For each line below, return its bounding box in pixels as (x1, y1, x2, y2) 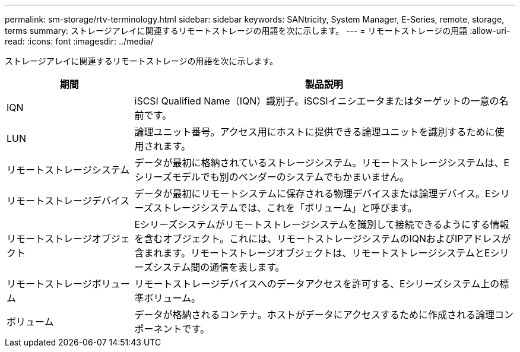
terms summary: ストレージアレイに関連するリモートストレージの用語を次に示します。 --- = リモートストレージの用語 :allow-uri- (5, 26, 511, 36)
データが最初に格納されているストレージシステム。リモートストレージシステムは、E (134, 157, 510, 169)
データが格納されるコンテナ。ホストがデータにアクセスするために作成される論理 (134, 309, 494, 321)
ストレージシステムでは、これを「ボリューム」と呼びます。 (153, 202, 417, 214)
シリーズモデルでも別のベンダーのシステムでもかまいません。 (134, 171, 409, 183)
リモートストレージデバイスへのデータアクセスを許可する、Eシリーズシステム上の (134, 278, 500, 290)
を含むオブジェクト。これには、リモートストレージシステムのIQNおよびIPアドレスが (134, 233, 511, 245)
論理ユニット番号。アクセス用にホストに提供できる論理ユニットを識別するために (134, 126, 495, 138)
